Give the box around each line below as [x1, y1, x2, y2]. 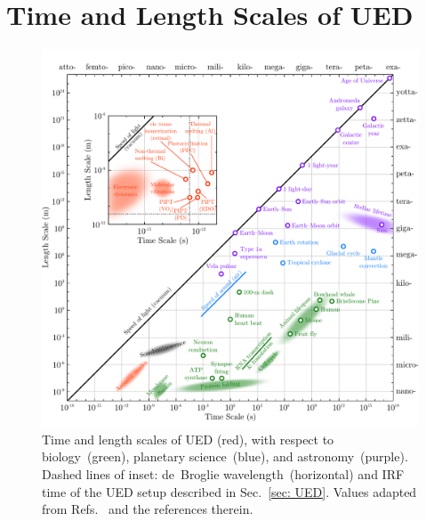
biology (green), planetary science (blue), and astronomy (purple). [42, 447, 408, 466]
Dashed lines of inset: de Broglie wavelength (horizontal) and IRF [42, 464, 405, 483]
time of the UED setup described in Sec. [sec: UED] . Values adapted [42, 482, 417, 501]
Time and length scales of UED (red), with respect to [42, 429, 334, 448]
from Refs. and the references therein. [42, 500, 253, 518]
